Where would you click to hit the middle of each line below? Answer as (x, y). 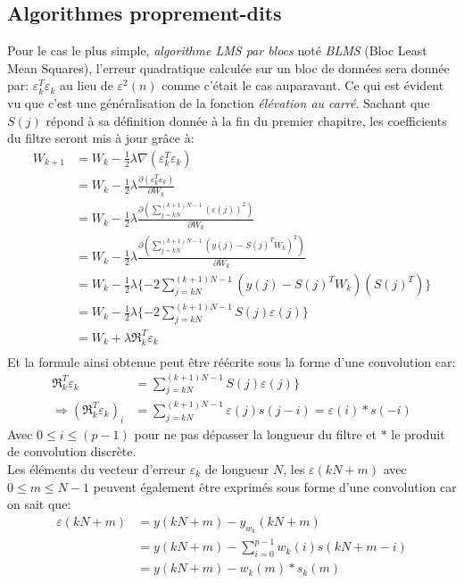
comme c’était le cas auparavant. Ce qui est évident (303, 85)
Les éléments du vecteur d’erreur (96, 468)
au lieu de (86, 85)
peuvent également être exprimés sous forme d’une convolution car (275, 486)
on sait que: (39, 504)
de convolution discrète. (72, 451)
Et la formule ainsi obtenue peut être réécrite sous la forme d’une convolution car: (232, 361)
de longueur (237, 468)
